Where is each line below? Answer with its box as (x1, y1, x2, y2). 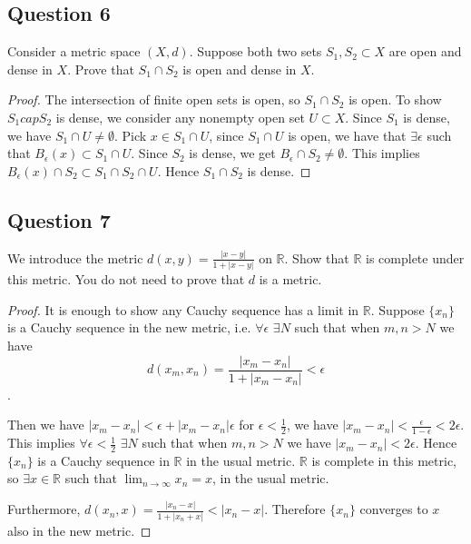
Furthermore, (7, 499, 81, 519)
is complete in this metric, (311, 450, 457, 470)
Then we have (7, 415, 84, 434)
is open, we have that (288, 125, 407, 144)
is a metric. (259, 270, 322, 289)
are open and (388, 42, 462, 61)
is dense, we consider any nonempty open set (55, 107, 305, 126)
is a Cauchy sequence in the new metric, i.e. (7, 318, 251, 337)
